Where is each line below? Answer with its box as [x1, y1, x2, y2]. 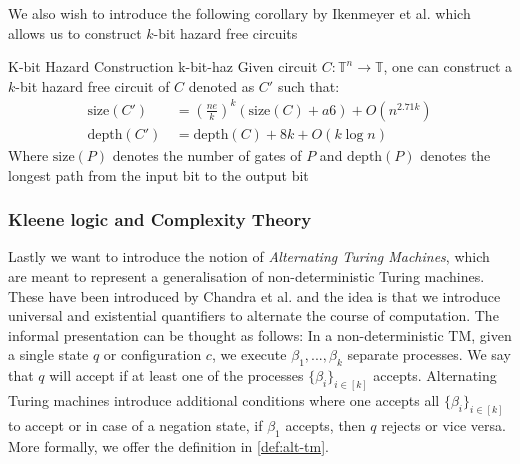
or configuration [103, 344, 202, 365]
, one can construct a [383, 56, 512, 77]
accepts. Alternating [373, 365, 497, 386]
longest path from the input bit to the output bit [8, 164, 309, 185]
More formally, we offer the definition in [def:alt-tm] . [8, 435, 330, 456]
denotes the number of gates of [112, 144, 302, 165]
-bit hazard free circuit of [15, 75, 170, 96]
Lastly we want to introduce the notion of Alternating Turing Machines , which [8, 246, 490, 267]
